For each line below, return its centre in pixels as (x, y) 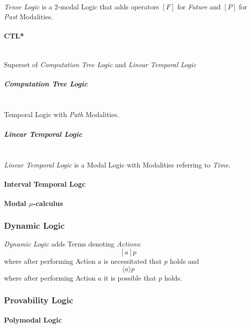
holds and (184, 261)
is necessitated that (133, 261)
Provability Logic (39, 300)
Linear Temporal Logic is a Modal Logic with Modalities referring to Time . (117, 165)
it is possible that (130, 278)
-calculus (48, 203)
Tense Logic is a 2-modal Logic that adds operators (82, 6)
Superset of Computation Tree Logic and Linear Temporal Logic (100, 64)
